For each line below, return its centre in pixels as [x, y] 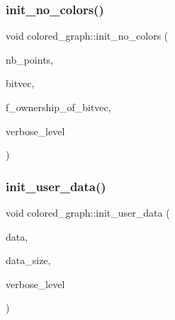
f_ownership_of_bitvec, [58, 107]
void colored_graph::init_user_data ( [88, 212]
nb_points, [29, 59]
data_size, [28, 260]
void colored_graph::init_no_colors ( [87, 36]
